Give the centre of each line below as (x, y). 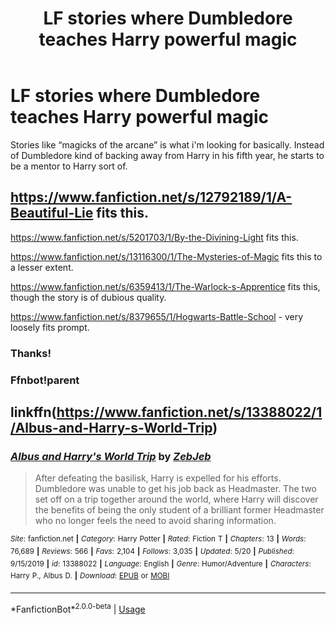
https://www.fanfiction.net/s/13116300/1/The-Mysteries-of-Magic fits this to (166, 256)
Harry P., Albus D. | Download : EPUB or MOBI (90, 576)
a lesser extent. (42, 267)
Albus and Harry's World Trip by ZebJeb (111, 456)
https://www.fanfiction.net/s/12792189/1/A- (151, 197)
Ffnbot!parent (45, 380)
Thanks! (31, 353)
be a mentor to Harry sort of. (69, 166)
